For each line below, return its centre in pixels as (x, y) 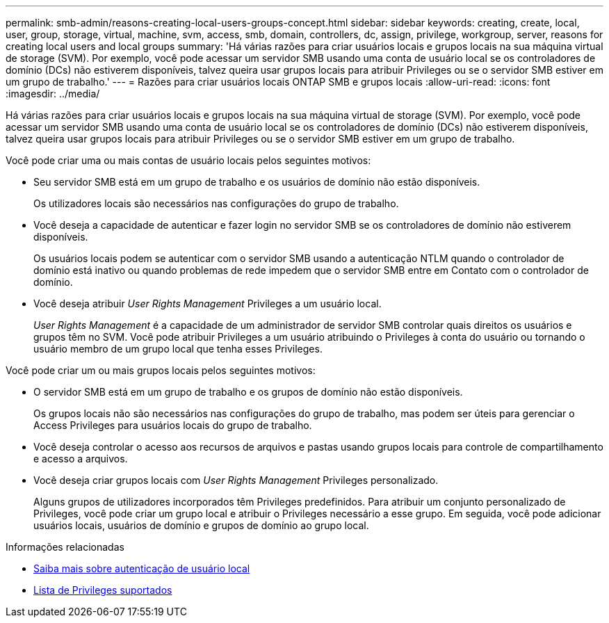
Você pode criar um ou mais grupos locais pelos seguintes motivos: (161, 370)
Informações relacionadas (65, 547)
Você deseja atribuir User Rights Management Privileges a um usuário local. (208, 304)
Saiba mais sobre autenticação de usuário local (142, 568)
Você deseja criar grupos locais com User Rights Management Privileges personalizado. (236, 480)
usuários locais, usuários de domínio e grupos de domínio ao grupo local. (201, 525)
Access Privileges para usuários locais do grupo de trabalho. (173, 425)
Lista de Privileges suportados (103, 590)
